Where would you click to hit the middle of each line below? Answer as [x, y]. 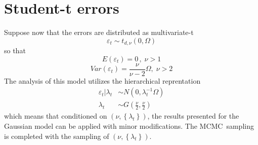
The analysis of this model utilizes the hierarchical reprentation [102, 80]
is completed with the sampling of [57, 136]
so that [15, 50]
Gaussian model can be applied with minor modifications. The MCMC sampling [129, 126]
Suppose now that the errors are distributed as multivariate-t [99, 32]
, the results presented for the [193, 116]
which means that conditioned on [56, 116]
